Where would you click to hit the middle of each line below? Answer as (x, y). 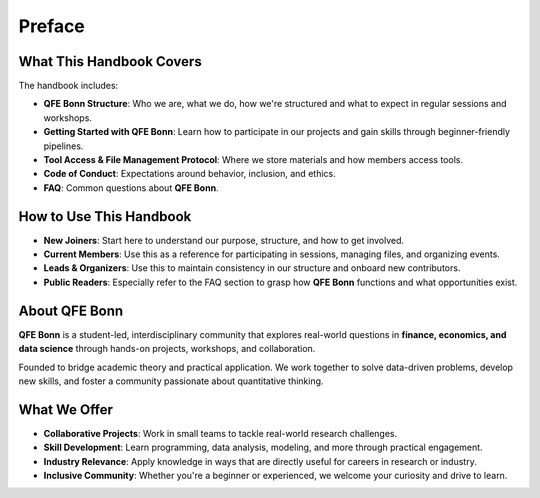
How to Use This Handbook (105, 216)
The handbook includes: (68, 86)
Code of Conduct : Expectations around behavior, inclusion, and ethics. (189, 174)
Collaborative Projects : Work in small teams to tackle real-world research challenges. (220, 433)
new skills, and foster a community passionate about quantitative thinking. (171, 381)
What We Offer (66, 409)
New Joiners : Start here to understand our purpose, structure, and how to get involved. (224, 240)
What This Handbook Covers (110, 61)
